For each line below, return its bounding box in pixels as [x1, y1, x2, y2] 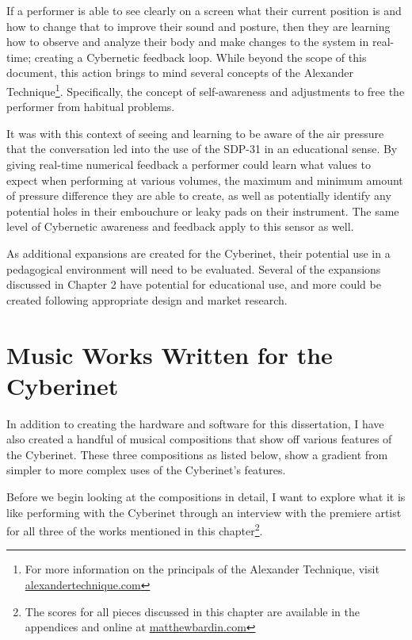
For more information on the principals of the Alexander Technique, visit [25, 561, 380, 577]
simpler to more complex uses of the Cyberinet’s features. [6, 462, 286, 478]
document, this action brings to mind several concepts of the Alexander [6, 64, 353, 81]
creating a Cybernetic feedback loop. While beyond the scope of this [34, 48, 367, 65]
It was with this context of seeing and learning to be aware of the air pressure [6, 125, 384, 141]
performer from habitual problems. [6, 98, 175, 115]
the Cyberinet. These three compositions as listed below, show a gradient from [6, 446, 388, 462]
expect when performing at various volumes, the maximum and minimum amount [6, 171, 403, 188]
